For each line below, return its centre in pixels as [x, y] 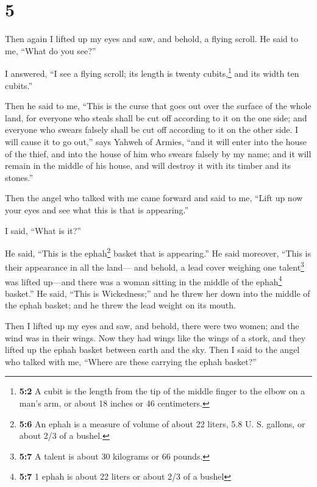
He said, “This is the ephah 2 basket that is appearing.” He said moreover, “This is [158, 252]
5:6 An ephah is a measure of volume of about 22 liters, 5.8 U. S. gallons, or [162, 423]
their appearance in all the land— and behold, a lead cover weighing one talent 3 [155, 266]
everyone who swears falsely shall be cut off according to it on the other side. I [152, 130]
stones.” [19, 177]
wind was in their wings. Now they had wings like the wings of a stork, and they [155, 337]
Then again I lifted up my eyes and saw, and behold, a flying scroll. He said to [152, 39]
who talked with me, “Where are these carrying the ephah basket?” [131, 361]
